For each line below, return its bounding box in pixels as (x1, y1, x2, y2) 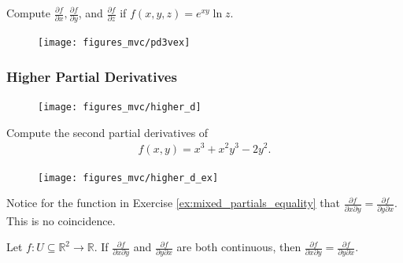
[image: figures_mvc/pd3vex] (38, 37, 190, 49)
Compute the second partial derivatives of (6, 124, 209, 140)
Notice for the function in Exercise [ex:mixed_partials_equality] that (6, 194, 341, 211)
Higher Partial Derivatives (6, 66, 177, 86)
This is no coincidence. (6, 212, 116, 228)
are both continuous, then (176, 239, 301, 255)
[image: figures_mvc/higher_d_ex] (38, 172, 219, 183)
